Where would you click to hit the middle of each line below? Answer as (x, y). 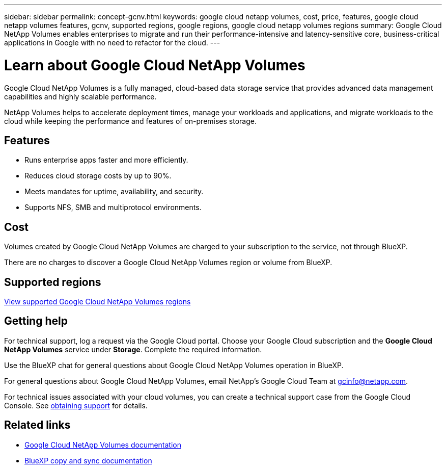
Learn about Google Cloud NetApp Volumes (155, 65)
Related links (37, 425)
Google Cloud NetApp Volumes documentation (103, 445)
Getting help (36, 321)
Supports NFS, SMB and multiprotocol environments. (113, 207)
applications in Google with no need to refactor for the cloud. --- (112, 43)
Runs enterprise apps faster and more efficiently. (106, 160)
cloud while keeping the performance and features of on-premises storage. (130, 121)
